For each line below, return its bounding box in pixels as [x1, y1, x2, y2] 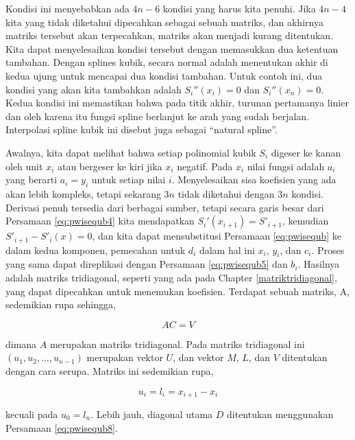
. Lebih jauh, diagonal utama [90, 406, 213, 421]
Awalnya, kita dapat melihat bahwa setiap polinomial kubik [5, 145, 256, 159]
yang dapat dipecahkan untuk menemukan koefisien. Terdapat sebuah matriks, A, [5, 283, 350, 298]
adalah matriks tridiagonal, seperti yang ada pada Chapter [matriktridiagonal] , [5, 270, 337, 284]
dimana [5, 336, 37, 351]
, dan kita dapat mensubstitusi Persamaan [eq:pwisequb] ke [92, 229, 341, 243]
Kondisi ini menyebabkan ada [5, 1, 130, 15]
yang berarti [5, 172, 58, 187]
